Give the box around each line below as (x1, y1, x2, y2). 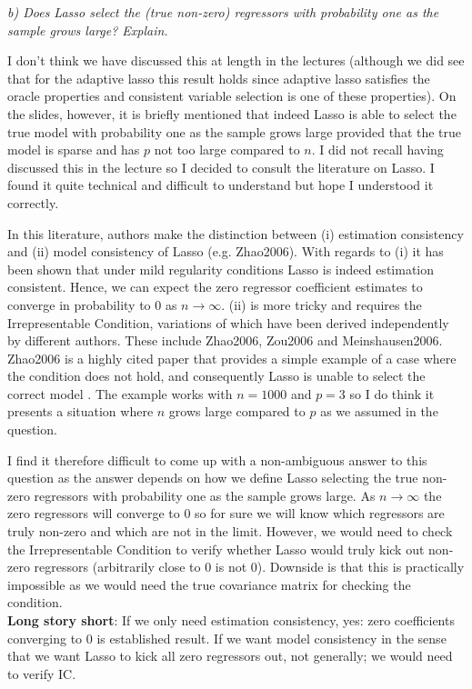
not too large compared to (154, 140, 300, 159)
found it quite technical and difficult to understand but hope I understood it (7, 175, 434, 195)
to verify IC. (7, 664, 76, 683)
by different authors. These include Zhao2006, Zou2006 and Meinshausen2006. (7, 331, 443, 350)
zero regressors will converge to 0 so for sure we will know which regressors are (7, 504, 445, 523)
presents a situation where (7, 402, 154, 421)
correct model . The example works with (7, 384, 233, 403)
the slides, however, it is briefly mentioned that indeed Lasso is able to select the (7, 104, 457, 123)
